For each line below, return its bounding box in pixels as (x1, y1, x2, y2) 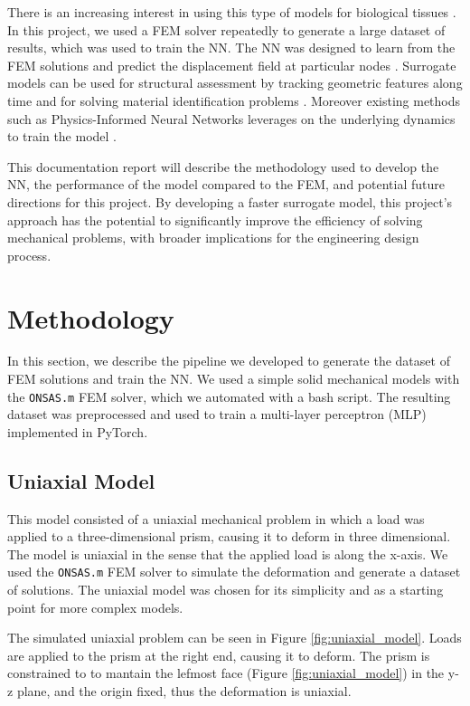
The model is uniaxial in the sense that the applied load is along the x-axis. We (7, 544, 448, 563)
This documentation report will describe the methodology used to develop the (7, 157, 439, 176)
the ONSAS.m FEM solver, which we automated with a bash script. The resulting (7, 386, 451, 405)
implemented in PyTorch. (7, 422, 148, 441)
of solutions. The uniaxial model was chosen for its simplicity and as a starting (7, 580, 444, 599)
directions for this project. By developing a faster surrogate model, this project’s (7, 192, 453, 211)
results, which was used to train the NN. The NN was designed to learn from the (7, 38, 456, 57)
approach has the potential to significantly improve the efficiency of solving (7, 210, 423, 229)
